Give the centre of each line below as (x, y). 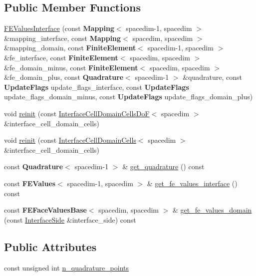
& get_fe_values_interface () (192, 183)
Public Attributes (50, 246)
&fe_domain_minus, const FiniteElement (71, 67)
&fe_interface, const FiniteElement (61, 57)
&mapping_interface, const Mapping (63, 38)
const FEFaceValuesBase (45, 210)
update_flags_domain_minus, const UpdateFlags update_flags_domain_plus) (128, 97)
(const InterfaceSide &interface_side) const (70, 219)
